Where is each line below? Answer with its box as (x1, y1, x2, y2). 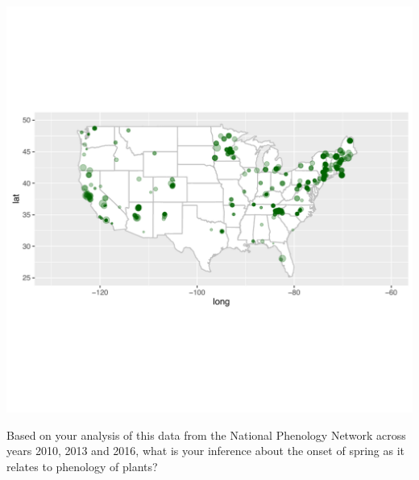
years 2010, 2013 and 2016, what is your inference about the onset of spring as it (6, 442, 405, 459)
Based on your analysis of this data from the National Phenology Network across (6, 426, 406, 443)
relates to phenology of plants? (6, 457, 158, 474)
